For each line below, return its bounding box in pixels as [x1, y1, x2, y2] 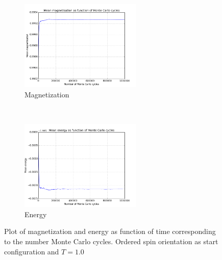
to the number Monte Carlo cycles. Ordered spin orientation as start [4, 236, 218, 246]
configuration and [4, 246, 59, 256]
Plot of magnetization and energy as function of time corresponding [4, 226, 216, 237]
